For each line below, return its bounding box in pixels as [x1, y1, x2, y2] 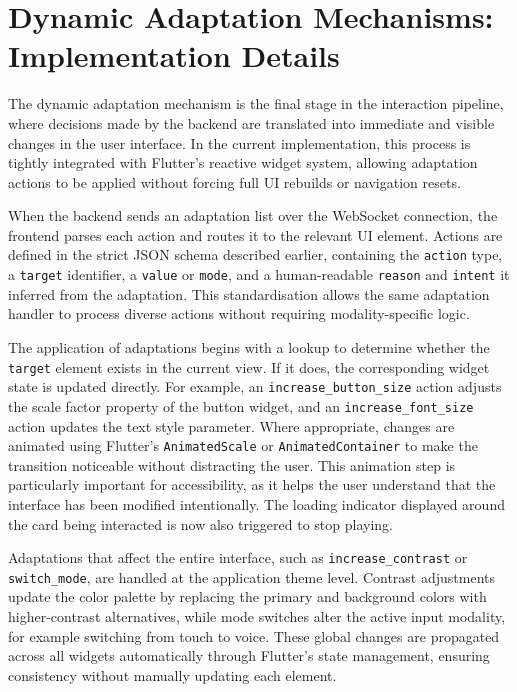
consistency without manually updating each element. [8, 664, 337, 685]
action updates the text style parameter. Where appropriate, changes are [8, 415, 455, 436]
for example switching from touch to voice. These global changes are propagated [8, 625, 500, 646]
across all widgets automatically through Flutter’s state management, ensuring [8, 645, 490, 666]
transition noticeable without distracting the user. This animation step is [8, 454, 456, 475]
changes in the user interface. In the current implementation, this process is [8, 132, 471, 153]
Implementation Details [8, 35, 340, 76]
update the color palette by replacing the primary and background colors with [8, 586, 487, 607]
